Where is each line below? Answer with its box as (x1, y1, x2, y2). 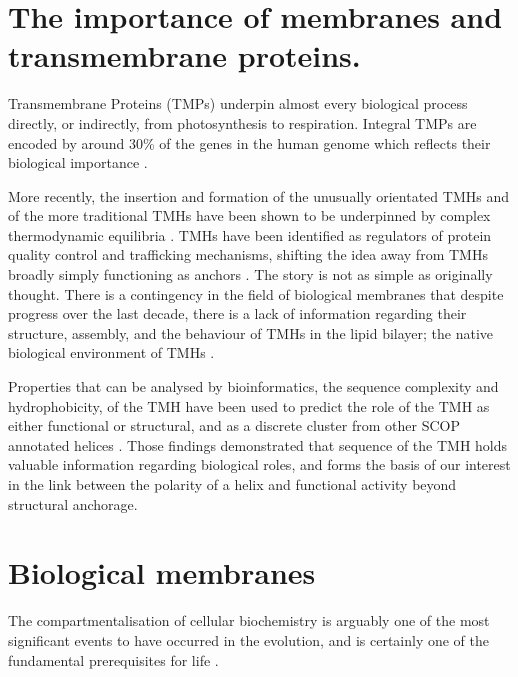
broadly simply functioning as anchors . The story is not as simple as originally (8, 264, 493, 285)
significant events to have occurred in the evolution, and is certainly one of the (8, 629, 490, 650)
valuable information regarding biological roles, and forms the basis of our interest (8, 454, 511, 475)
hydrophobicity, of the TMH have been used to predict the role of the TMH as (8, 395, 490, 416)
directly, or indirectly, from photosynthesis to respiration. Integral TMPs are (8, 112, 477, 133)
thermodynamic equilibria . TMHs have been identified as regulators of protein (8, 224, 492, 245)
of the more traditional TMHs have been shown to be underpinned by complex (8, 205, 491, 226)
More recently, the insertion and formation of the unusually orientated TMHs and (8, 185, 509, 206)
